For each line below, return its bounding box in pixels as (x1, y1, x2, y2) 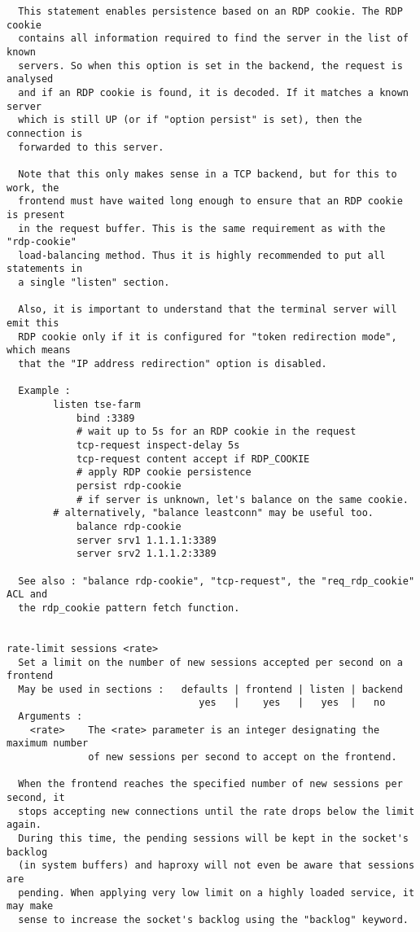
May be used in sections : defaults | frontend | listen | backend (18, 683, 403, 695)
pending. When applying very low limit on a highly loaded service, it (18, 886, 415, 899)
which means (7, 344, 71, 357)
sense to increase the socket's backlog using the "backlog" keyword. (18, 913, 409, 925)
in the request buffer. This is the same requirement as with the (18, 222, 386, 234)
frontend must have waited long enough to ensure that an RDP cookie (18, 195, 403, 208)
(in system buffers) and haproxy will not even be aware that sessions (18, 860, 415, 872)
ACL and (7, 589, 48, 601)
